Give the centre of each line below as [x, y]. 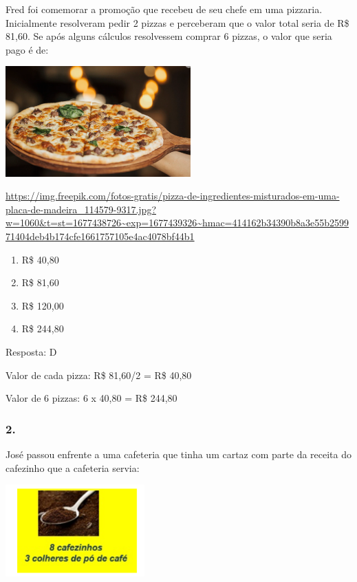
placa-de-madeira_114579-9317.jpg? [81, 209]
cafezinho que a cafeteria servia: [73, 467]
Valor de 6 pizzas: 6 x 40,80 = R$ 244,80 [91, 398]
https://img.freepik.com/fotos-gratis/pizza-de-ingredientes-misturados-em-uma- [173, 196]
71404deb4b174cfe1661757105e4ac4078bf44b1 [100, 236]
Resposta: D [31, 351]
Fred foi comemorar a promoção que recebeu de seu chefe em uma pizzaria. [164, 9]
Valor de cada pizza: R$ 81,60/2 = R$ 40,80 [99, 375]
